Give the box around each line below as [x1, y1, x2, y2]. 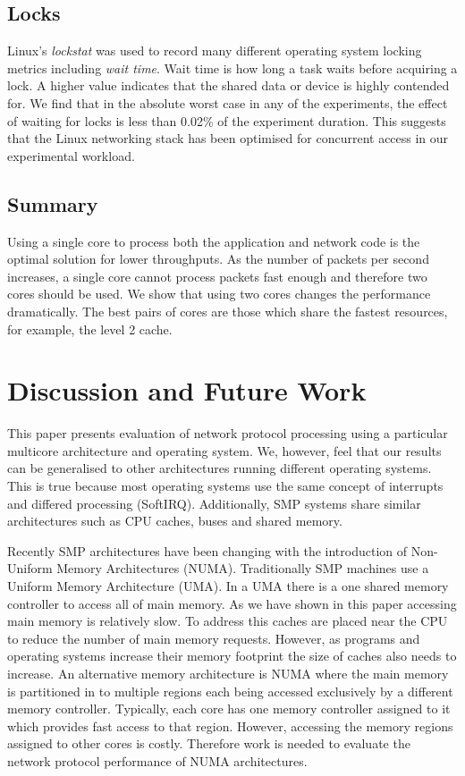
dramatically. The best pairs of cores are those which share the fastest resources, [7, 301, 448, 320]
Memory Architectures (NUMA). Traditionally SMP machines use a [56, 559, 429, 578]
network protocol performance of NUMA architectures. [7, 751, 308, 770]
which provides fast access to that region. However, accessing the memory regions [7, 716, 453, 735]
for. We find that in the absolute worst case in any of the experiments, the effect [7, 93, 448, 112]
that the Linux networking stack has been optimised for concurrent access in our [7, 129, 449, 148]
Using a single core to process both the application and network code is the [7, 232, 420, 250]
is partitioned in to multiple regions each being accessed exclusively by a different [7, 681, 453, 700]
